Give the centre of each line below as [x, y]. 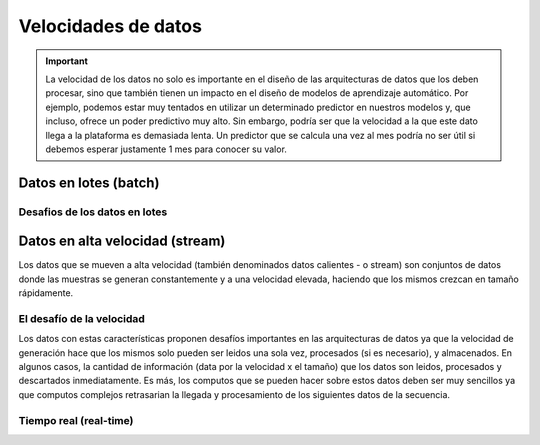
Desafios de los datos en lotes [93, 212]
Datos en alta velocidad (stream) [122, 241]
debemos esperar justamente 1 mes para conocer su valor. [166, 149]
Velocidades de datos [110, 26]
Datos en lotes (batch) [89, 182]
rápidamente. [46, 293]
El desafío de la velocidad [81, 318]
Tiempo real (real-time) [76, 420]
